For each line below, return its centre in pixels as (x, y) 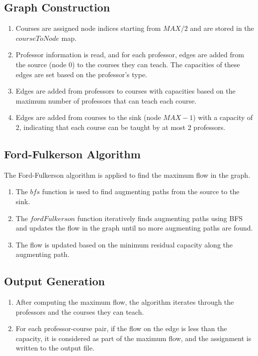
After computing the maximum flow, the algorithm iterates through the (125, 302)
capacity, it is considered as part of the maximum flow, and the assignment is (133, 338)
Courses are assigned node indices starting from (88, 28)
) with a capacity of (223, 117)
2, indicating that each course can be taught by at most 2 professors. (121, 127)
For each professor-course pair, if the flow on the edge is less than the (121, 328)
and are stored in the (222, 28)
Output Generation (55, 281)
